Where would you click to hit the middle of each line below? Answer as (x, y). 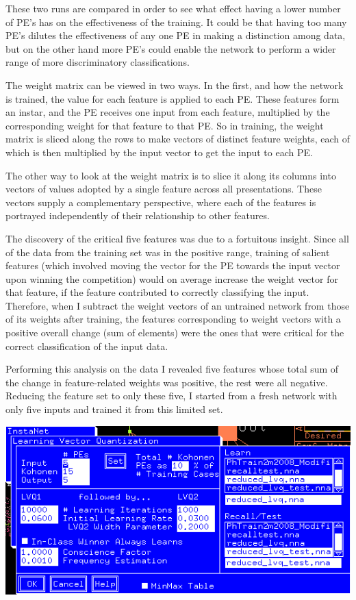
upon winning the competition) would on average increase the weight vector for (172, 278)
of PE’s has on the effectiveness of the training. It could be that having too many (176, 22)
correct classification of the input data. (87, 346)
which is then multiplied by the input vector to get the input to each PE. (159, 152)
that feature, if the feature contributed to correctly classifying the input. (157, 292)
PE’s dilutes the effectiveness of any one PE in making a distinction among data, (176, 35)
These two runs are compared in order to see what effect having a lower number (173, 8)
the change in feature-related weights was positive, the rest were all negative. (167, 382)
